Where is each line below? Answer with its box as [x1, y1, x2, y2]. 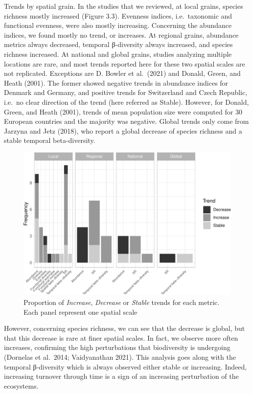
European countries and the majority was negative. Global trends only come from [4, 116, 249, 126]
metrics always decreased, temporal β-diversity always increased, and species [4, 39, 233, 49]
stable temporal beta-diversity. [4, 135, 95, 145]
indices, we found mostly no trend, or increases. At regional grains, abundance [4, 29, 239, 40]
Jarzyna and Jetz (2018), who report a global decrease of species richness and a [4, 125, 242, 136]
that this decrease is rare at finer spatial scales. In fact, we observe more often [4, 332, 238, 343]
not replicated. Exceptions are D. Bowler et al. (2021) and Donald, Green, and [4, 68, 241, 78]
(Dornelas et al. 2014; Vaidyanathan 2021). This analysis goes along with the [4, 352, 236, 362]
